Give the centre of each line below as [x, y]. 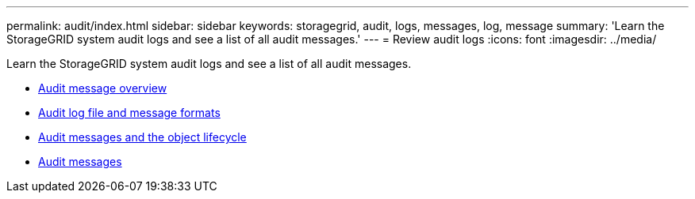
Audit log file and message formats [129, 113]
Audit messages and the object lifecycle [142, 137]
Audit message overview [103, 88]
